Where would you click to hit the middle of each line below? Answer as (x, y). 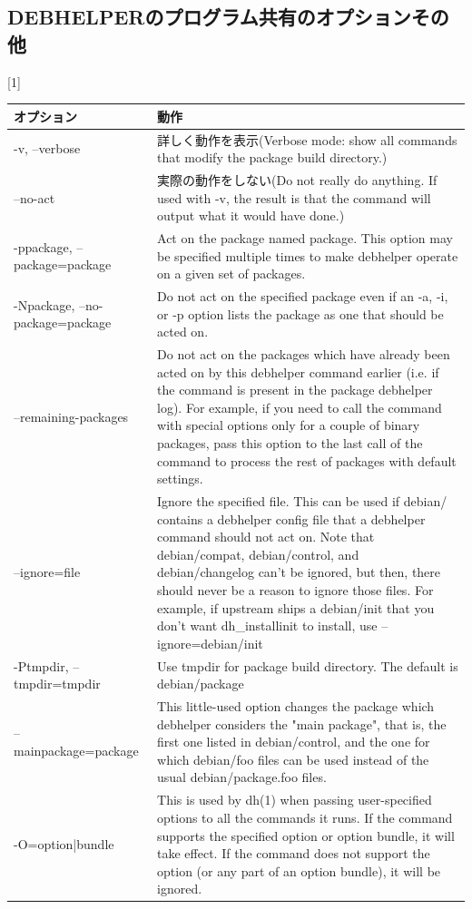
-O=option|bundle (64, 844)
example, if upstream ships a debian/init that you (296, 607)
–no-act (34, 197)
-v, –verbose (47, 148)
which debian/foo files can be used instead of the (293, 759)
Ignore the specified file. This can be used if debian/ (302, 501)
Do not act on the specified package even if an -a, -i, (303, 296)
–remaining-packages (71, 416)
